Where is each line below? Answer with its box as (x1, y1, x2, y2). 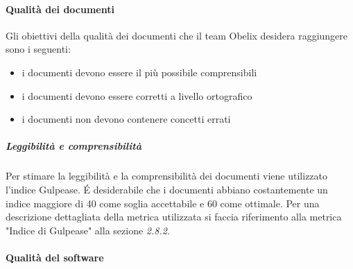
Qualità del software (6, 250, 104, 264)
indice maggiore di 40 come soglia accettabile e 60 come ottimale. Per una (6, 196, 320, 210)
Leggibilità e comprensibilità (6, 139, 141, 153)
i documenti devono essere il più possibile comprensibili (21, 64, 257, 79)
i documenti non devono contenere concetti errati (21, 112, 231, 126)
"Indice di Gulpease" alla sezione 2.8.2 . (6, 223, 170, 237)
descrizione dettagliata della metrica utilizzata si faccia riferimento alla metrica (6, 209, 342, 224)
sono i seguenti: (6, 42, 71, 56)
